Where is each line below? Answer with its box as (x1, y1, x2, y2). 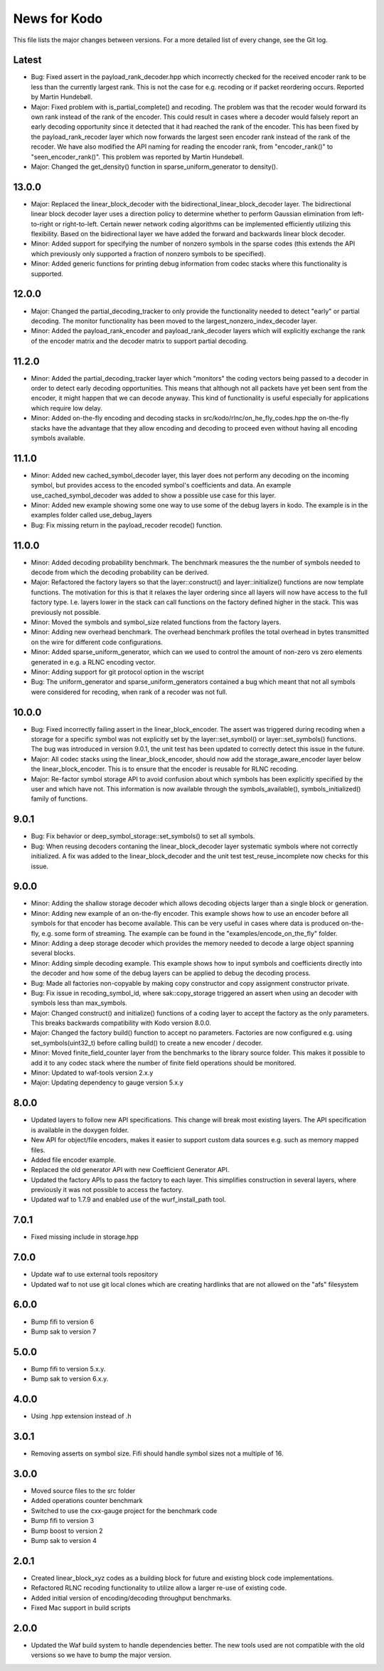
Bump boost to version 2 (31, 1527, 103, 1535)
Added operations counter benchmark (31, 1497, 144, 1505)
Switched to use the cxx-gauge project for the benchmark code (31, 1506, 218, 1515)
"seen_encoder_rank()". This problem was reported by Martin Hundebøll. (31, 152, 245, 161)
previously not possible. (31, 608, 101, 616)
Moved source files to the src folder (31, 1486, 136, 1495)
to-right (31, 219, 53, 228)
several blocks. (31, 949, 75, 957)
